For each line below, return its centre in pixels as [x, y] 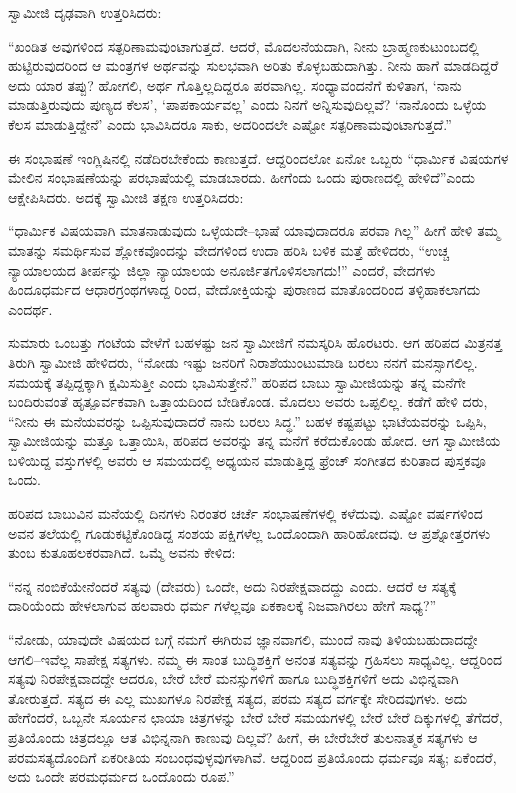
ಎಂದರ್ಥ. [30, 308]
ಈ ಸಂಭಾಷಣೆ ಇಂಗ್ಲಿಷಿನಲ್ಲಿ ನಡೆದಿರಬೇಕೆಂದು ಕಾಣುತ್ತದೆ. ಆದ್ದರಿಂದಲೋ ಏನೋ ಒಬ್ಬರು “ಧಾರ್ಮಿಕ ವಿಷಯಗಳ [258, 157]
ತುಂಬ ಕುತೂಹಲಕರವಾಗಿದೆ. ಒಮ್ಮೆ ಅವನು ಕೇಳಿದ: [122, 552]
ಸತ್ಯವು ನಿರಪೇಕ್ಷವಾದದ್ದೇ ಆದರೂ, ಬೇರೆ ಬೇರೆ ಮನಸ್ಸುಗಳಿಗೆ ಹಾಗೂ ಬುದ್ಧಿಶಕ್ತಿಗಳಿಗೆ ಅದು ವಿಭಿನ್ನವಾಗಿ [233, 678]
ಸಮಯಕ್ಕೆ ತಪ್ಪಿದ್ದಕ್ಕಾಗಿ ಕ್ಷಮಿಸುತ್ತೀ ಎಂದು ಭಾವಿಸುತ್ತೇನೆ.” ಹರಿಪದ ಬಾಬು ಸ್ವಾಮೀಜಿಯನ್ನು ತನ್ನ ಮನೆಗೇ [237, 381]
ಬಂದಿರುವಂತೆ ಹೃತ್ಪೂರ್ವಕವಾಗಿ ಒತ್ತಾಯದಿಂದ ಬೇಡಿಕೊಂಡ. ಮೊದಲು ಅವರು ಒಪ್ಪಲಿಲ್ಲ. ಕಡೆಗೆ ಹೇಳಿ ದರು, [248, 401]
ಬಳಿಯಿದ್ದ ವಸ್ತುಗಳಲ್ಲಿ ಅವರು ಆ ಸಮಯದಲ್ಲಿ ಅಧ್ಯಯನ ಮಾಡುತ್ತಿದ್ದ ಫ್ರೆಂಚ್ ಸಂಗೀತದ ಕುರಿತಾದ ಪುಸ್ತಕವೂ [247, 459]
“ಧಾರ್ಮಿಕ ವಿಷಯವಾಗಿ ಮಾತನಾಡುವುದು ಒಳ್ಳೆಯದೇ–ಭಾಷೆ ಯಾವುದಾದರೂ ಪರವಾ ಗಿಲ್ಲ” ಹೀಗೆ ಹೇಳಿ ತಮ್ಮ [254, 230]
